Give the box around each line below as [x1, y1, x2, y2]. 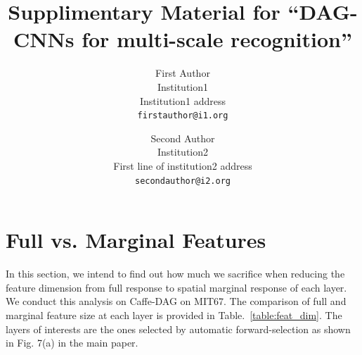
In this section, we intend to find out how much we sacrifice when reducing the [6, 266, 345, 281]
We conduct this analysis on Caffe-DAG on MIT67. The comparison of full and [6, 294, 347, 309]
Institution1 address [139, 93, 226, 108]
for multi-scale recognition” [82, 25, 352, 54]
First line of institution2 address [113, 158, 252, 173]
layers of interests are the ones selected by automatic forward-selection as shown [6, 321, 351, 336]
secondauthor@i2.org [134, 175, 231, 186]
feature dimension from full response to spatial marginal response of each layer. [6, 280, 347, 294]
